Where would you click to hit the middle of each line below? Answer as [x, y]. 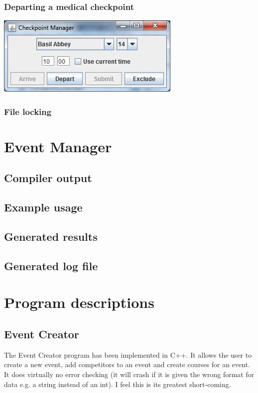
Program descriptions [79, 302]
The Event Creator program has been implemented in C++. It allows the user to [128, 354]
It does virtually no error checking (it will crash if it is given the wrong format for [129, 374]
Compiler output [48, 178]
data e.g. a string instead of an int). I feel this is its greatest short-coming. [118, 384]
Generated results [51, 236]
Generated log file [51, 265]
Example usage [43, 207]
